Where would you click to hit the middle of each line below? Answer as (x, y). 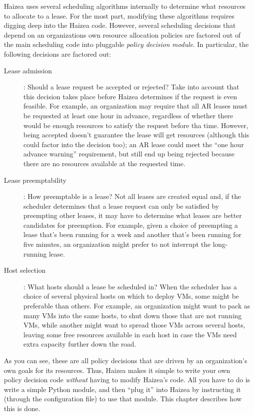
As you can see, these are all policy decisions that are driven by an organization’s (126, 360)
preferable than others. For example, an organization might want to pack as (137, 306)
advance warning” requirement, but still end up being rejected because (129, 154)
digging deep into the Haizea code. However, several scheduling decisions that (120, 25)
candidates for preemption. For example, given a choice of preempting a (131, 225)
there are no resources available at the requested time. (105, 163)
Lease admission (28, 70)
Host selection (25, 270)
